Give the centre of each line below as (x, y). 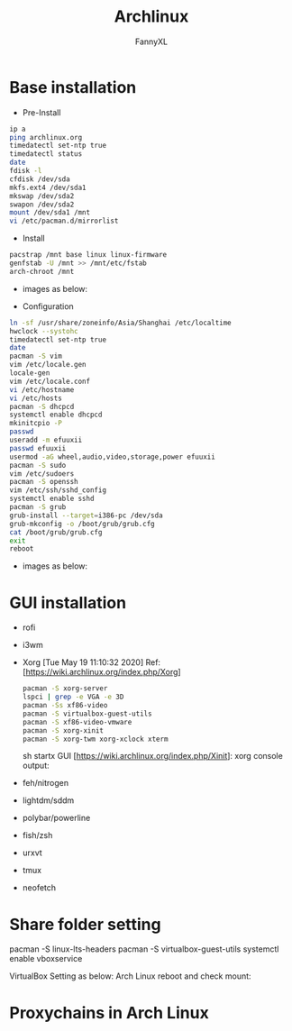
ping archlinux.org (46, 137)
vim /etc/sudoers (42, 474)
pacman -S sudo (38, 465)
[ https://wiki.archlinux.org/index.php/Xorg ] (102, 672)
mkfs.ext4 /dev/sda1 (48, 187)
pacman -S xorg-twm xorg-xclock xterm (95, 739)
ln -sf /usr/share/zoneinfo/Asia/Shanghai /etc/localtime (120, 323)
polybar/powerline (56, 818)
